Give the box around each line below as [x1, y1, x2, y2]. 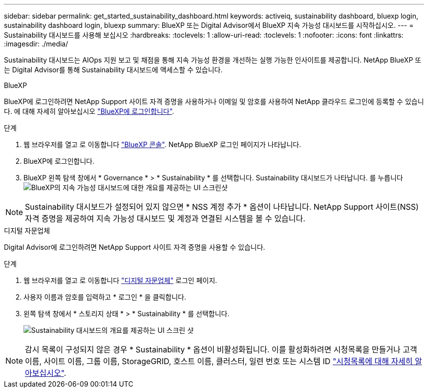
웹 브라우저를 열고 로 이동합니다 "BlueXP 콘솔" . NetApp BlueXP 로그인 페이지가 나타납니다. [23, 140, 301, 149]
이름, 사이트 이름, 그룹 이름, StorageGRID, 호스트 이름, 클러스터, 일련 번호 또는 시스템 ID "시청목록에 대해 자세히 [25, 356, 413, 366]
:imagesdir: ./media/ [4, 40, 68, 48]
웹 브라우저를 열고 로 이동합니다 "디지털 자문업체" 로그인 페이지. [23, 276, 217, 284]
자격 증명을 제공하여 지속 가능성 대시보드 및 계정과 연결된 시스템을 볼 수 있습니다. [25, 214, 305, 223]
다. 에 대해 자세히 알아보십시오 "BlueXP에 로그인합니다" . [4, 107, 174, 115]
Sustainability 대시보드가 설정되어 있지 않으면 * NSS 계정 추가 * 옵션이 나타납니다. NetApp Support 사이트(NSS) [25, 202, 419, 212]
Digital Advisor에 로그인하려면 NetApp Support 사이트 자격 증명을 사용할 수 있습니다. [4, 243, 265, 251]
